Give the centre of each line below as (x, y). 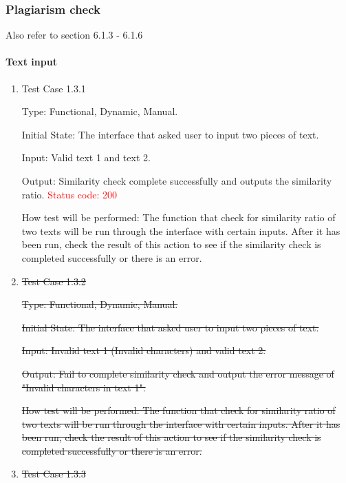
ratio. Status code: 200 (69, 194)
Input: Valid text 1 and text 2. (86, 157)
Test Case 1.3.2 (54, 281)
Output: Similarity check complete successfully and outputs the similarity (177, 180)
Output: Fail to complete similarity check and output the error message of (178, 373)
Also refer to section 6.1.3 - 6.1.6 (74, 35)
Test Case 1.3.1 (54, 88)
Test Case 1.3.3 (54, 474)
